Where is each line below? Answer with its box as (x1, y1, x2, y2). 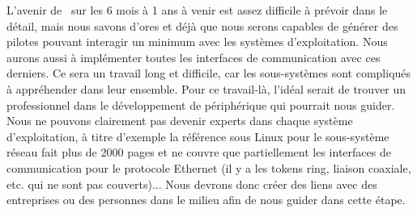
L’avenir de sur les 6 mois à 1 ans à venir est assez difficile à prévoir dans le (6, 2, 388, 18)
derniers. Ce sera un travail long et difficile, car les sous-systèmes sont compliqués (6, 65, 411, 81)
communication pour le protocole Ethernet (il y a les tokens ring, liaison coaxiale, (6, 159, 411, 176)
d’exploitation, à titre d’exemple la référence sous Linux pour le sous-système (6, 127, 389, 144)
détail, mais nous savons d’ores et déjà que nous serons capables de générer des (6, 17, 398, 34)
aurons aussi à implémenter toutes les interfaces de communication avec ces (6, 48, 381, 65)
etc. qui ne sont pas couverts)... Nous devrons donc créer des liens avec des (6, 175, 377, 192)
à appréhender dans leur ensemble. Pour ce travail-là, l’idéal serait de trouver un (6, 80, 406, 97)
